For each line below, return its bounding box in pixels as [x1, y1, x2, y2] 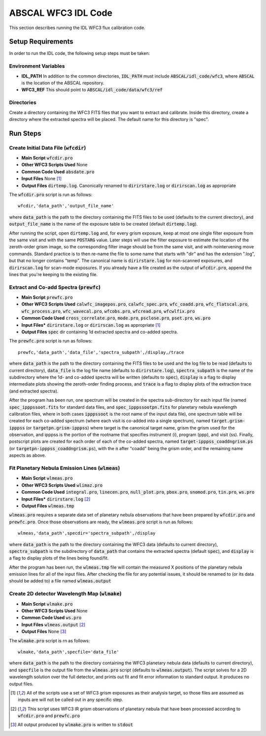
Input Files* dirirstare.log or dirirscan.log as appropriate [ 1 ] [21, 322, 161, 328]
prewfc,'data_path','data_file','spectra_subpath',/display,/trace [18, 349, 184, 355]
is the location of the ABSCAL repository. [21, 79, 104, 86]
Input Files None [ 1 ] [21, 176, 62, 182]
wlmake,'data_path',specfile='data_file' [18, 649, 119, 655]
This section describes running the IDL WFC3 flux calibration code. [9, 25, 145, 31]
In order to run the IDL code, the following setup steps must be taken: [9, 50, 150, 56]
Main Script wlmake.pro [21, 601, 73, 607]
